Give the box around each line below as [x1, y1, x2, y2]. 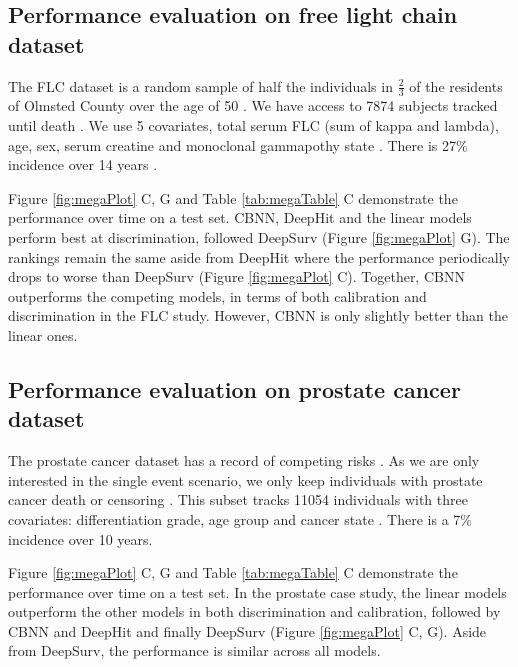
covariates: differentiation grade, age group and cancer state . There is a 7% [8, 508, 472, 529]
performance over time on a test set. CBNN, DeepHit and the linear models [8, 207, 472, 228]
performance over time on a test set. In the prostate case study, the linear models [8, 581, 507, 602]
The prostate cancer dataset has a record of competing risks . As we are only [8, 450, 480, 471]
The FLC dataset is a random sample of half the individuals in [8, 75, 393, 96]
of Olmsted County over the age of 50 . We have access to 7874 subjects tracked [8, 95, 498, 116]
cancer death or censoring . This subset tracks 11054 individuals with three [8, 489, 468, 510]
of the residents [409, 75, 503, 96]
